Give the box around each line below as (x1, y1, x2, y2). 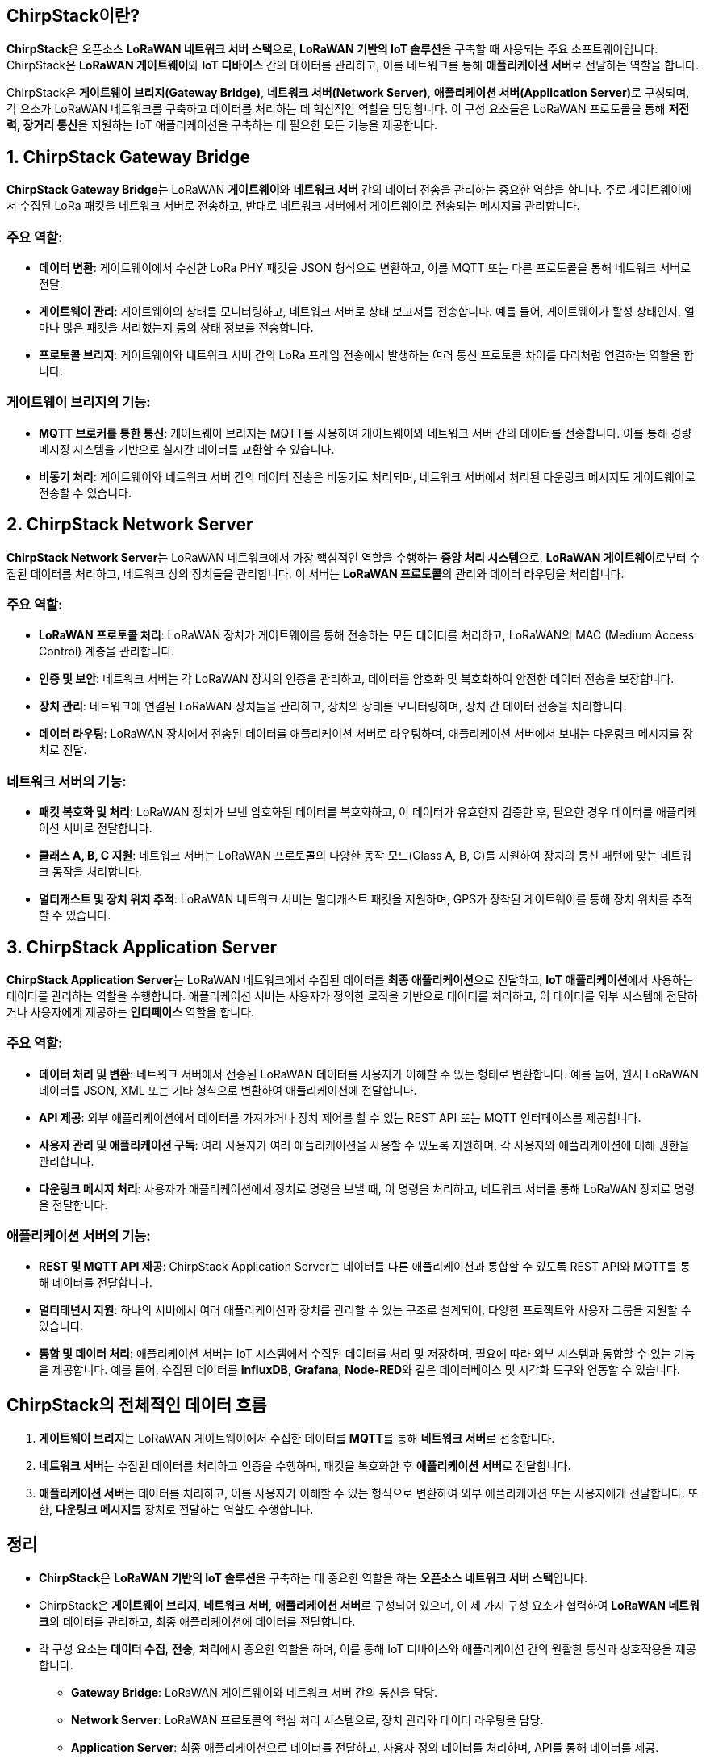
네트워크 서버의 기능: (6, 773, 127, 789)
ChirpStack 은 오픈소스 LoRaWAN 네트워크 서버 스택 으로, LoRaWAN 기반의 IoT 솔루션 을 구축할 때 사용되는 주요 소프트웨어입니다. (6, 42, 658, 57)
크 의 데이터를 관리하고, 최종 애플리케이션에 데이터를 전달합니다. (39, 1615, 356, 1629)
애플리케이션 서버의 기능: (6, 1228, 151, 1245)
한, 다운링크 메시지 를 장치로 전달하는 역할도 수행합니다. (39, 1502, 314, 1517)
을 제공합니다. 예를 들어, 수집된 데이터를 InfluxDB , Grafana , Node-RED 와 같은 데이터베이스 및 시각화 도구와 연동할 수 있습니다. (39, 1363, 680, 1377)
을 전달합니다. (39, 1197, 108, 1212)
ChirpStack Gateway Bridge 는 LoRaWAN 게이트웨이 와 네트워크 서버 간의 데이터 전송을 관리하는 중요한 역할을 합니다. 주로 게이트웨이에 (6, 182, 691, 197)
